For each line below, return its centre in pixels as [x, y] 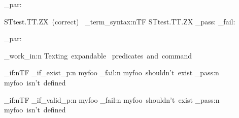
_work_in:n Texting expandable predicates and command [98, 55]
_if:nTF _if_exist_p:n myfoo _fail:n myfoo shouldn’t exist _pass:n [112, 72]
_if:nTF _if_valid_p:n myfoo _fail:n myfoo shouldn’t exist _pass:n [112, 99]
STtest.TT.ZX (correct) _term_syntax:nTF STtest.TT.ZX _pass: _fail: [120, 21]
